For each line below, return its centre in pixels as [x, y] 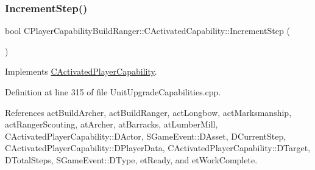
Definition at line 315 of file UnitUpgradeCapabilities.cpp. [113, 92]
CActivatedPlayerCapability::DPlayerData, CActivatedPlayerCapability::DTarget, [158, 148]
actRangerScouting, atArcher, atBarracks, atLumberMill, [111, 124]
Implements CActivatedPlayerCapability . [81, 71]
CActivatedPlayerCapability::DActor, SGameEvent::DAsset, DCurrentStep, [146, 136]
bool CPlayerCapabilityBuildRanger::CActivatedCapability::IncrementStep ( [147, 31]
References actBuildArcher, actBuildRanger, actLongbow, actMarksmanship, [148, 112]
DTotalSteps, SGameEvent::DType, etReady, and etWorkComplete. [131, 159]
